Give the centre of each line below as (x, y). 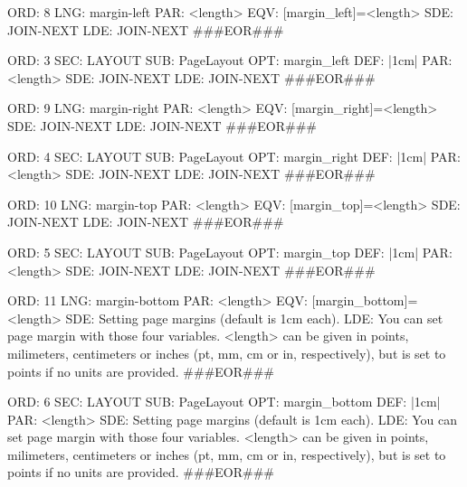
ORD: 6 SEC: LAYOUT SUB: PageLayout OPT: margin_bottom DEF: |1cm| (224, 402)
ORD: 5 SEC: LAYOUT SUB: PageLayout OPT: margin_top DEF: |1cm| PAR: (230, 252)
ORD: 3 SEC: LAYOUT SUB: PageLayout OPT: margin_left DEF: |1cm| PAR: (230, 60)
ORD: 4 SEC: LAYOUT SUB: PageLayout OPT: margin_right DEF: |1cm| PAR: (234, 156)
